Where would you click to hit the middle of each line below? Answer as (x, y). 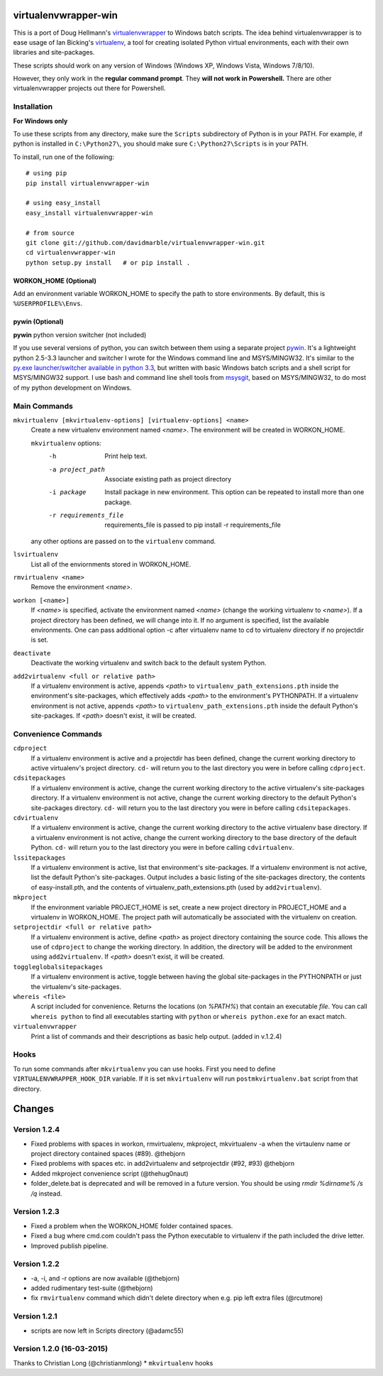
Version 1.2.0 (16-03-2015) (61, 1349)
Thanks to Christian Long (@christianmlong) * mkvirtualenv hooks (113, 1363)
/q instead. (46, 1194)
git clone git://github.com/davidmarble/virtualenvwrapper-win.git (145, 242)
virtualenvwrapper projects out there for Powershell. (89, 88)
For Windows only (40, 121)
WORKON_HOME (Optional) (55, 280)
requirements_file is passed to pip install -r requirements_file (193, 525)
